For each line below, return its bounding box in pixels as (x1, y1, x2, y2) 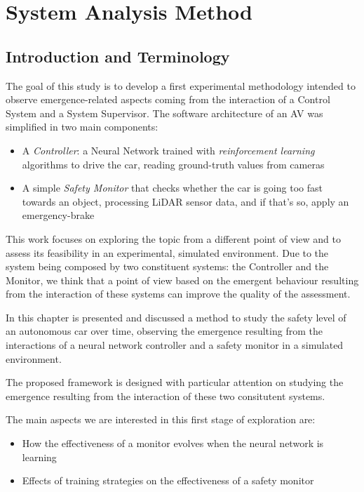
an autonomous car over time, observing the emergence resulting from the (6, 324, 323, 338)
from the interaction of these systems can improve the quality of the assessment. (6, 286, 351, 301)
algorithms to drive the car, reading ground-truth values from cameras (22, 157, 325, 171)
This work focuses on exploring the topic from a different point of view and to (6, 231, 341, 246)
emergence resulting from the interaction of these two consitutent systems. (6, 388, 325, 403)
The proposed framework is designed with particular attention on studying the (6, 375, 344, 390)
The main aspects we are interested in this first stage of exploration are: (6, 412, 316, 427)
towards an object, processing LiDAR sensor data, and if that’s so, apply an (22, 194, 349, 208)
